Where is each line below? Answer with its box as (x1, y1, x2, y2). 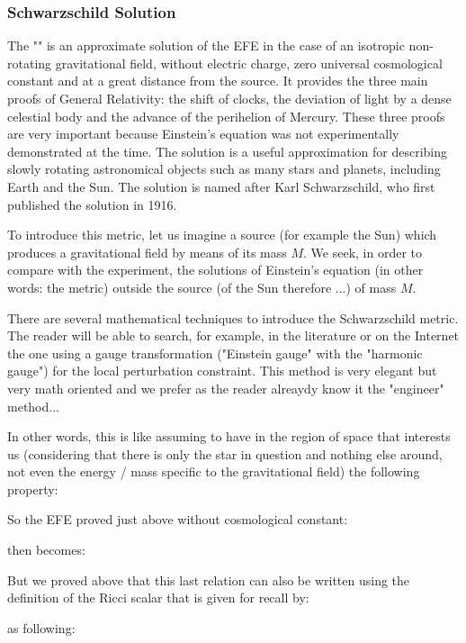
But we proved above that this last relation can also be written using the (7, 570, 410, 589)
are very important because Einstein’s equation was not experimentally (7, 124, 399, 143)
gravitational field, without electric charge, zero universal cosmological (55, 53, 443, 72)
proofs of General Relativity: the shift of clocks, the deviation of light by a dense (7, 89, 452, 107)
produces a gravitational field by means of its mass (7, 242, 287, 261)
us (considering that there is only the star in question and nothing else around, (7, 444, 443, 463)
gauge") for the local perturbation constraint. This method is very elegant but (7, 361, 437, 380)
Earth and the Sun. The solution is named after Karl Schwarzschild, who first (7, 177, 435, 195)
